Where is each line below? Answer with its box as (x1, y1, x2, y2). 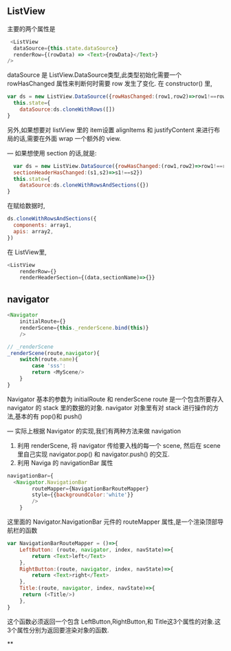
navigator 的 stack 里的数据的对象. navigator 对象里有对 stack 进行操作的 (7, 403, 213, 412)
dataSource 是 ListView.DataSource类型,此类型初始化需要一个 (7, 71, 182, 79)
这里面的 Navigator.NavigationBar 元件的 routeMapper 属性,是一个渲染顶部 (7, 517, 218, 526)
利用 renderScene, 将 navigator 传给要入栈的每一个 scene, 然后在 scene (16, 441, 221, 449)
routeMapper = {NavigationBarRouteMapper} (32, 485, 149, 492)
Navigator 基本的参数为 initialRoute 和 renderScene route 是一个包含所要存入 (7, 395, 224, 403)
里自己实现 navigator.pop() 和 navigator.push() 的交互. (16, 450, 170, 458)
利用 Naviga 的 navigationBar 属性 (16, 458, 113, 467)
